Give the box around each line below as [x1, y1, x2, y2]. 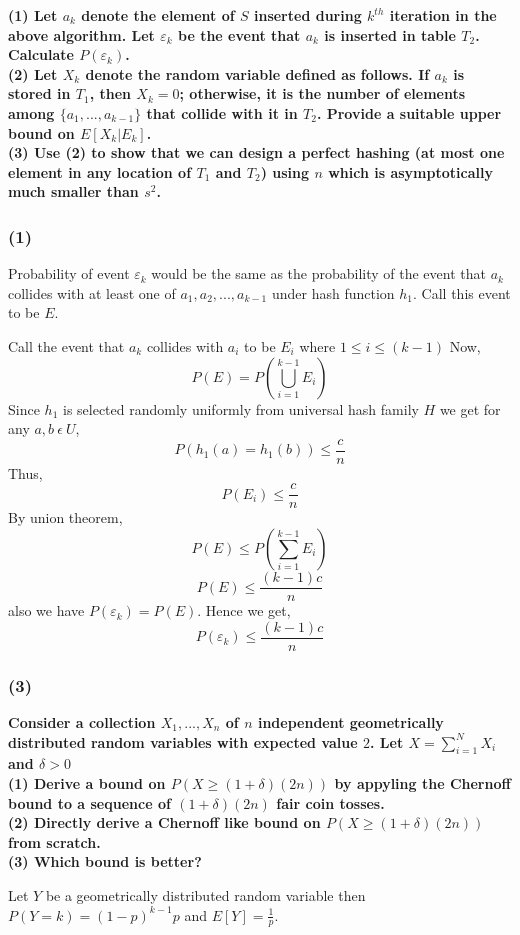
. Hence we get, [197, 600, 291, 621]
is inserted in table [324, 24, 456, 45]
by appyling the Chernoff [334, 772, 511, 793]
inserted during [253, 5, 362, 25]
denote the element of [81, 5, 235, 25]
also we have [8, 600, 85, 621]
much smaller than [8, 181, 139, 202]
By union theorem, [8, 507, 123, 528]
